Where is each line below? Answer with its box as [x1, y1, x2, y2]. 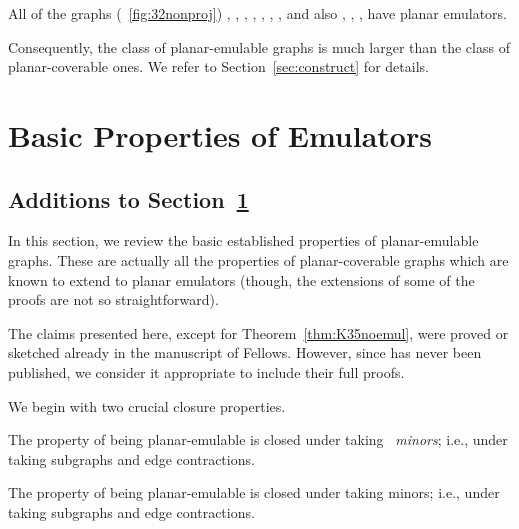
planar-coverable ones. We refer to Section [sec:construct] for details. [8, 56, 429, 77]
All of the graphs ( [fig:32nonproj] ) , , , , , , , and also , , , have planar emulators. [8, 3, 508, 23]
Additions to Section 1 [8, 183, 249, 214]
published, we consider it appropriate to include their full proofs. [8, 361, 405, 382]
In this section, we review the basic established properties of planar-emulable [8, 230, 479, 251]
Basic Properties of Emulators [8, 114, 432, 155]
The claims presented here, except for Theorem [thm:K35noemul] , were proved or [8, 322, 509, 343]
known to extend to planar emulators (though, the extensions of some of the [8, 269, 475, 290]
